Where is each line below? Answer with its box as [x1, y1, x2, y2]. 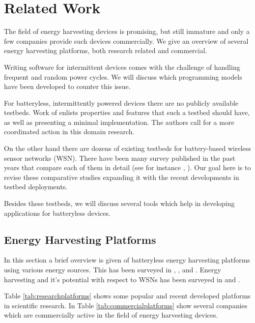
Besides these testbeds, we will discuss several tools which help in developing [4, 198, 235, 208]
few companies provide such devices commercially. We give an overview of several [4, 35, 249, 46]
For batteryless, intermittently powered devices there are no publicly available [4, 97, 239, 108]
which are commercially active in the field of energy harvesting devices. [4, 310, 218, 320]
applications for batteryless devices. [4, 207, 111, 218]
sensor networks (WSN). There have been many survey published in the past [4, 152, 235, 163]
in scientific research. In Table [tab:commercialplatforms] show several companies [4, 300, 248, 310]
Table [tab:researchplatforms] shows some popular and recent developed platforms [4, 291, 251, 301]
